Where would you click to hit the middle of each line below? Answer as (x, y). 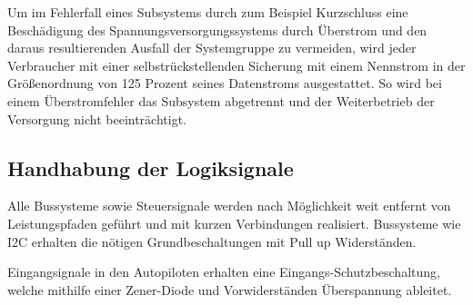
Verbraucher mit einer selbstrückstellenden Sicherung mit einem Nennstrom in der (236, 65)
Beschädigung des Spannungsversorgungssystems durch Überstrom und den (217, 30)
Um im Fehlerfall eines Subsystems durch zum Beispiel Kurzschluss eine (208, 12)
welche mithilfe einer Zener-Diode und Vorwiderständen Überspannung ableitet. (230, 289)
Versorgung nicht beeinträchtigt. (97, 118)
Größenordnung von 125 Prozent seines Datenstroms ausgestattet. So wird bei (225, 83)
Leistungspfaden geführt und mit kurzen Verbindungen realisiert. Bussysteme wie (234, 223)
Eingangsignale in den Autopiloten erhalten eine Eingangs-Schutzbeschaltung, (224, 272)
